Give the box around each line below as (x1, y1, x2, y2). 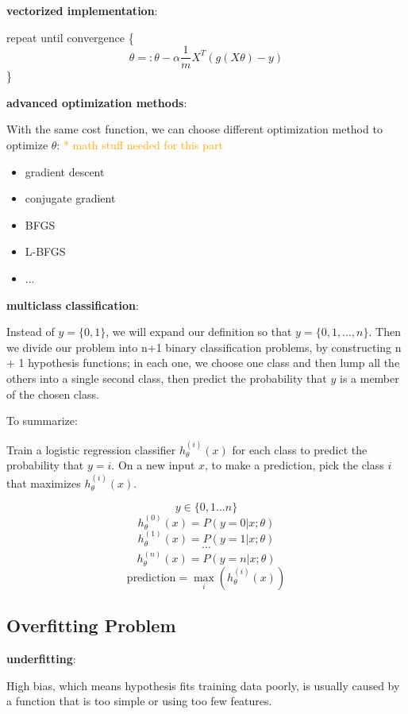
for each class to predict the (232, 441, 368, 457)
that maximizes (6, 474, 81, 491)
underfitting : (6, 650, 76, 667)
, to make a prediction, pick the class (205, 457, 384, 473)
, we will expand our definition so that (106, 323, 292, 340)
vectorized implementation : (6, 2, 158, 18)
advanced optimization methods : (6, 94, 187, 110)
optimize (6, 137, 48, 153)
